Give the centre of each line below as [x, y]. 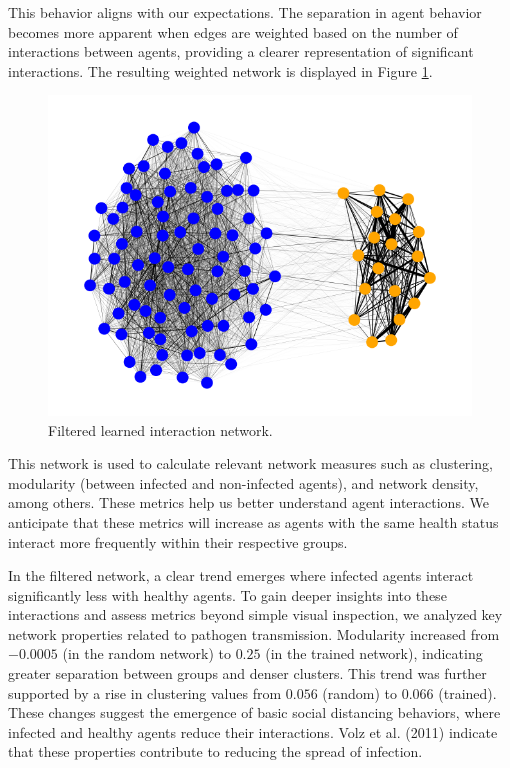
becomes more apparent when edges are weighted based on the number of [233, 31]
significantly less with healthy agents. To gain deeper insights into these [227, 594]
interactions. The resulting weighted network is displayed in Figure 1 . [220, 70]
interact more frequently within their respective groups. [178, 541]
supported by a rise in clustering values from [145, 692]
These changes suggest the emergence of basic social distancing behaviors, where [254, 712]
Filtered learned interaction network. [160, 429]
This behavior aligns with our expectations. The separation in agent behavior [245, 12]
